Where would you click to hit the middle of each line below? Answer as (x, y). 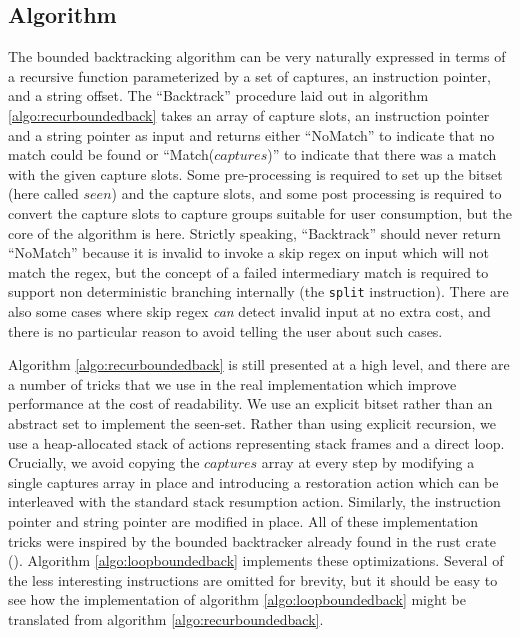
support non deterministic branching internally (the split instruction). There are (258, 291)
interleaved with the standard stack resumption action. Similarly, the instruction (254, 501)
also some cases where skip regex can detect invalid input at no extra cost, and (249, 310)
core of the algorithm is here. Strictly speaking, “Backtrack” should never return (254, 232)
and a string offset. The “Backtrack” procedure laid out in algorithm (218, 95)
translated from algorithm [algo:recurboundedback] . (166, 618)
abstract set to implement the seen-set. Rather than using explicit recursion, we (252, 422)
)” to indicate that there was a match (382, 154)
